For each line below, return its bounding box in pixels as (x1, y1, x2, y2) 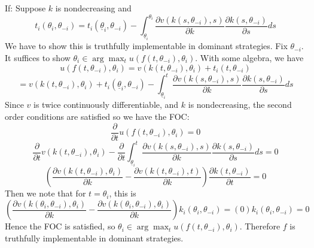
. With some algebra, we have (195, 52, 304, 63)
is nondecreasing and (55, 2, 132, 14)
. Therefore (239, 220, 281, 232)
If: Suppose (5, 2, 46, 14)
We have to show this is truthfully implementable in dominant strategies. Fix (5, 40, 288, 52)
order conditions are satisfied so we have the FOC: (5, 110, 190, 122)
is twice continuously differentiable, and (33, 98, 179, 111)
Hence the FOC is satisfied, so (5, 220, 115, 232)
